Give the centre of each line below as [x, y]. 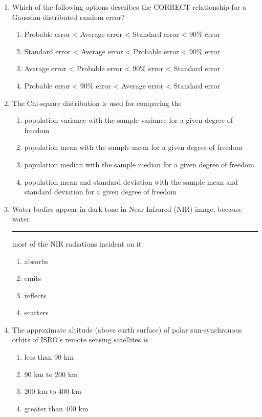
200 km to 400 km [53, 391]
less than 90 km [49, 357]
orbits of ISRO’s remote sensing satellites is [80, 339]
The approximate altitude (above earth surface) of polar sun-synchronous [127, 329]
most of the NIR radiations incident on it [77, 243]
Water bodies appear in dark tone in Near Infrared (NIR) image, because [127, 209]
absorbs [36, 261]
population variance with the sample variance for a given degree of [128, 120]
